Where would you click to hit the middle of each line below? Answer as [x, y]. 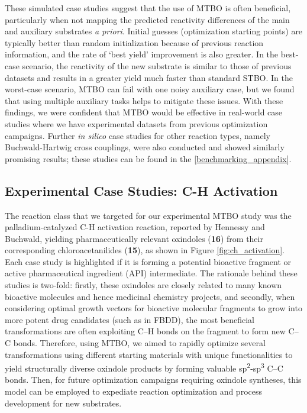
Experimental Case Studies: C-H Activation [141, 190]
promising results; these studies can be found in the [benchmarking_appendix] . [148, 158]
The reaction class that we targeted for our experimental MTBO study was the [148, 215]
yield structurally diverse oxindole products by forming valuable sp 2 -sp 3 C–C [144, 367]
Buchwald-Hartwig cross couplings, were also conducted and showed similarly [145, 147]
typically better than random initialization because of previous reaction [134, 42]
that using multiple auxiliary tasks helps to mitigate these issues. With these [144, 100]
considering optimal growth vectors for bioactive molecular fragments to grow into [153, 308]
